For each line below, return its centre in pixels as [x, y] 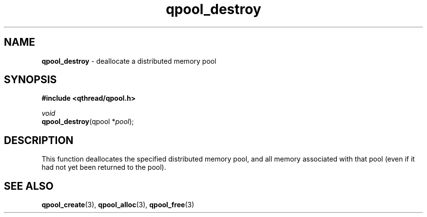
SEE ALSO [29, 186]
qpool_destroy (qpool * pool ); [88, 122]
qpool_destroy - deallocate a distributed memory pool [129, 61]
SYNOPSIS [30, 80]
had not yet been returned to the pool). [104, 167]
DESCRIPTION [39, 140]
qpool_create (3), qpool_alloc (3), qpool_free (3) [118, 205]
